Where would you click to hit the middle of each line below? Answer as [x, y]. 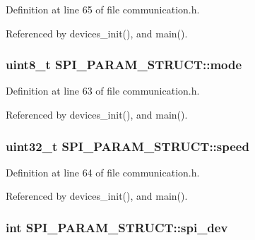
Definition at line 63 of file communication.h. [103, 91]
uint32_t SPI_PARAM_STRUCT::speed [127, 146]
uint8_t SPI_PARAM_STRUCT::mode [124, 65]
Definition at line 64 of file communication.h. [103, 172]
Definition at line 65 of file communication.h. [103, 9]
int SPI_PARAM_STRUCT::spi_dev [117, 227]
